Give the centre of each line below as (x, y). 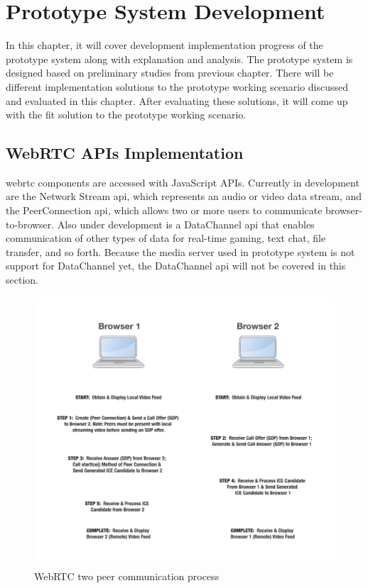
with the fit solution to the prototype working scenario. (126, 115)
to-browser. (30, 224)
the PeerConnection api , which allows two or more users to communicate (164, 210)
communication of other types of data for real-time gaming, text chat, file (166, 238)
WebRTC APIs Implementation (125, 153)
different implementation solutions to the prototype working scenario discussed (177, 86)
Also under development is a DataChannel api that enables (186, 224)
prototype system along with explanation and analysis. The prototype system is (179, 59)
